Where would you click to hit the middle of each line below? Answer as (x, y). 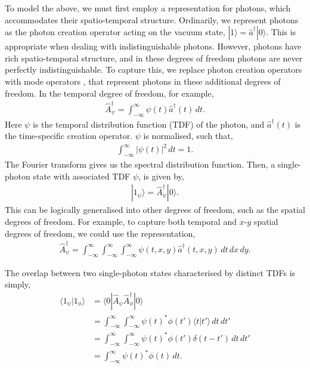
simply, (18, 284)
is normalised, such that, (188, 136)
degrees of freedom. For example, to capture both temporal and (121, 222)
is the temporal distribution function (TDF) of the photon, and (148, 124)
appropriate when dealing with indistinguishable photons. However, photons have (153, 46)
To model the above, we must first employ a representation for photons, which (148, 8)
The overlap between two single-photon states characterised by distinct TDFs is (150, 272)
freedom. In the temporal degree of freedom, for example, (109, 93)
